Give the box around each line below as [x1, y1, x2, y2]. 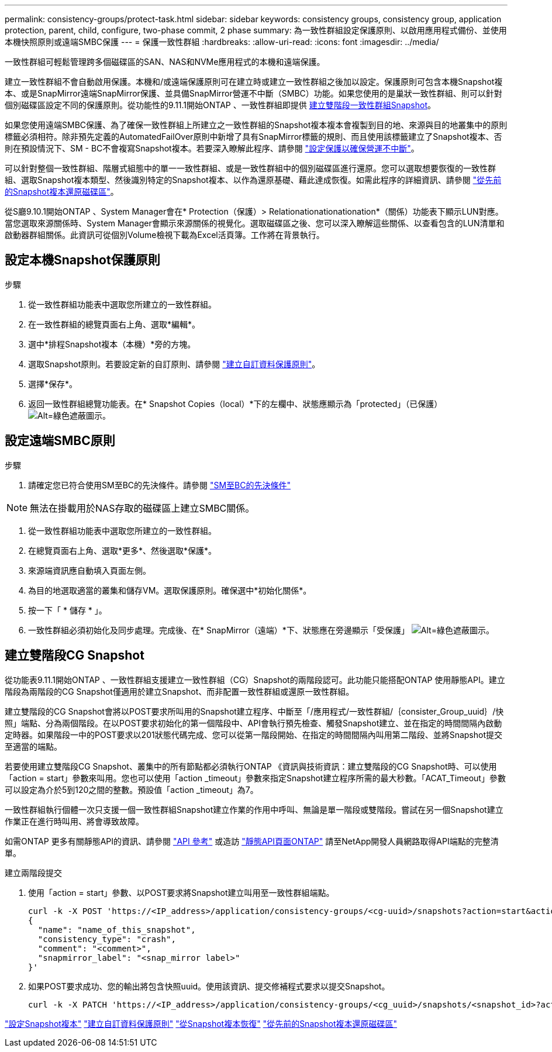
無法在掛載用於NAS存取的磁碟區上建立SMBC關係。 [30, 502, 255, 514]
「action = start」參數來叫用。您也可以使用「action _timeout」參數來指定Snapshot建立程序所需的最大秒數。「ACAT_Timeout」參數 [5, 772, 506, 783]
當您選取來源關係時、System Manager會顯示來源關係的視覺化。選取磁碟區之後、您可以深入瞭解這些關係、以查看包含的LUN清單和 [5, 218, 505, 228]
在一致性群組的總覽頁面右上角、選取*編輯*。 [28, 319, 201, 329]
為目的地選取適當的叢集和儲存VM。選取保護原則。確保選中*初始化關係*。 [28, 585, 312, 595]
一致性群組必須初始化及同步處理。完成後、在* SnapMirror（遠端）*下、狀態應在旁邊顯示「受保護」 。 [28, 625, 494, 635]
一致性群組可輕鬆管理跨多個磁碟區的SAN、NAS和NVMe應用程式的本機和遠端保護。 [5, 57, 325, 67]
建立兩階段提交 [5, 867, 62, 878]
